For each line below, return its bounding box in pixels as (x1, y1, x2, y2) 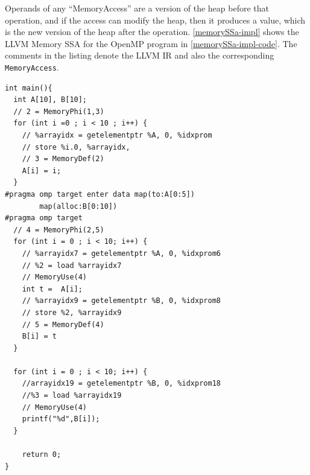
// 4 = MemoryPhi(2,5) (13, 225, 104, 234)
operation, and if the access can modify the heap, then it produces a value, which (5, 13, 306, 26)
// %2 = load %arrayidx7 (22, 261, 122, 270)
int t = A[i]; (22, 284, 83, 293)
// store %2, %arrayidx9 (22, 308, 122, 317)
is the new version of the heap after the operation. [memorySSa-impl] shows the (5, 25, 299, 38)
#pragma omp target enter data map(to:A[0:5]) (5, 190, 195, 199)
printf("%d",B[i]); (22, 415, 100, 424)
